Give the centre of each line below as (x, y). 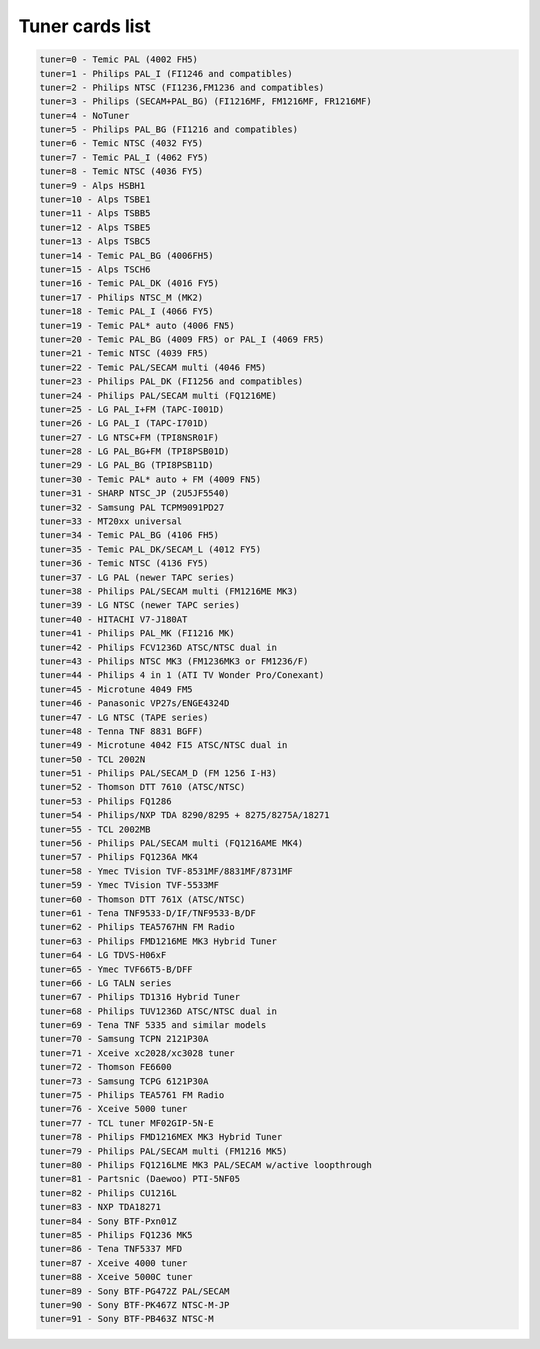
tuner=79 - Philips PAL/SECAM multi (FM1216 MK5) (163, 1151)
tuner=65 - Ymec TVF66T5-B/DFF (116, 969)
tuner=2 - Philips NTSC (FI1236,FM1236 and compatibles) (182, 87)
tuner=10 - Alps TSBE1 (95, 199)
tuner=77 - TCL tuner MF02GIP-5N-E (126, 1123)
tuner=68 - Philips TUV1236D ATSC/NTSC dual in (158, 1011)
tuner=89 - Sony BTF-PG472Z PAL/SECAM (134, 1291)
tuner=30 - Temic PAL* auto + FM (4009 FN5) (150, 479)
